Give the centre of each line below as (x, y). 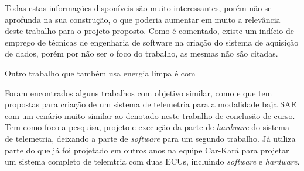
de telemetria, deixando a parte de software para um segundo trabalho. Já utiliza (150, 138)
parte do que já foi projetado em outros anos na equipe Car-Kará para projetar (147, 150)
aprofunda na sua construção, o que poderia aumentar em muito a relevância (143, 19)
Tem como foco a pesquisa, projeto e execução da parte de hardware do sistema (147, 127)
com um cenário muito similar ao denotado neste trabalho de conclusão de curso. (150, 115)
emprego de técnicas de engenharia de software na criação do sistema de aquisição (152, 42)
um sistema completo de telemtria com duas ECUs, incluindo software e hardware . (152, 161)
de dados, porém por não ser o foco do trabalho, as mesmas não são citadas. (141, 53)
